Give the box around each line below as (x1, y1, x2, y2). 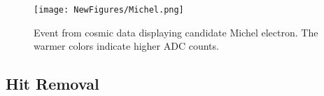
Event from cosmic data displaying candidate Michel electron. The (34, 25, 318, 39)
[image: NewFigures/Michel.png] (34, 5, 184, 15)
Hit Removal (6, 73, 99, 95)
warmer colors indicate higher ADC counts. (34, 39, 219, 53)
